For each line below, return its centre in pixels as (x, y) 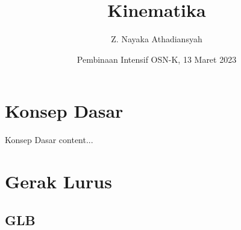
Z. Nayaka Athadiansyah (157, 39)
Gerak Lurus (58, 181)
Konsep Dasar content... (49, 140)
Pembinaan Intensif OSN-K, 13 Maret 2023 (157, 59)
